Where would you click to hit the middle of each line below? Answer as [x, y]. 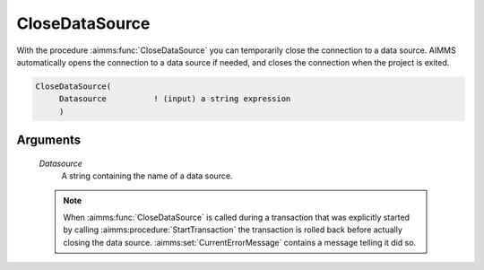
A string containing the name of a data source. [147, 176]
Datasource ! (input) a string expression [175, 99]
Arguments [49, 140]
